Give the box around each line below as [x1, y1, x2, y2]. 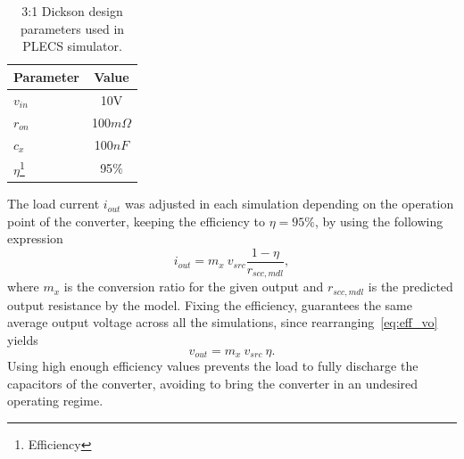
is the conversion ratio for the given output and [63, 277, 324, 296]
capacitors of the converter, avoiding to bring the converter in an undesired [7, 373, 418, 392]
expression [7, 229, 63, 248]
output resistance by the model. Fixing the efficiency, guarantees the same [7, 295, 412, 314]
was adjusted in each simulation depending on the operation [125, 194, 454, 213]
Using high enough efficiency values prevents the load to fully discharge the [7, 357, 418, 375]
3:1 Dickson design [21, 2, 123, 20]
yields [7, 331, 38, 349]
